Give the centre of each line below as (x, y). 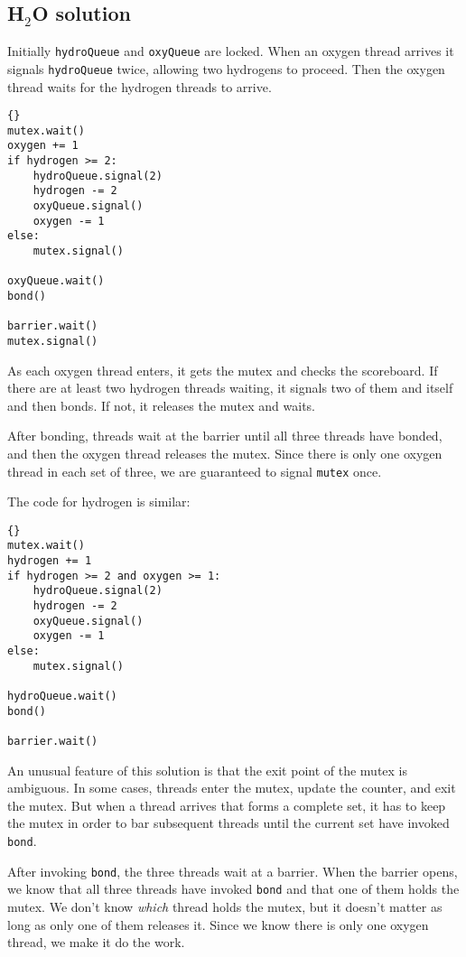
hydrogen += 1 (50, 561)
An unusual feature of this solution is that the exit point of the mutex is (208, 770)
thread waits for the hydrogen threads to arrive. (140, 86)
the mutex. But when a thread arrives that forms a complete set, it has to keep (227, 805)
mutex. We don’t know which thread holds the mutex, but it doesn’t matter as (225, 907)
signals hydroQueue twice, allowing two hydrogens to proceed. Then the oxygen (226, 68)
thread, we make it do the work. (96, 942)
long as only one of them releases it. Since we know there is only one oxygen (218, 924)
